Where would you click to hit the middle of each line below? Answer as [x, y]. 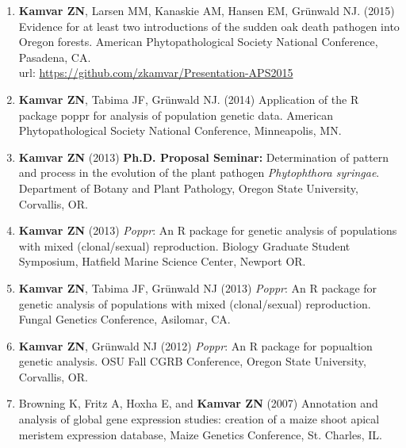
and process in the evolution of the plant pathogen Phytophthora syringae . [199, 172]
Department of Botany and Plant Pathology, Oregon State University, [188, 188]
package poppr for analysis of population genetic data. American [176, 115]
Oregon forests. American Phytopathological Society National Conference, [198, 42]
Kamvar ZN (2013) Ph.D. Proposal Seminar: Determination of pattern [204, 157]
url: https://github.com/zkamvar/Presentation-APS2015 [156, 73]
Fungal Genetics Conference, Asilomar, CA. [124, 319]
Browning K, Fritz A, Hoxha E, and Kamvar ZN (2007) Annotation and [198, 403]
